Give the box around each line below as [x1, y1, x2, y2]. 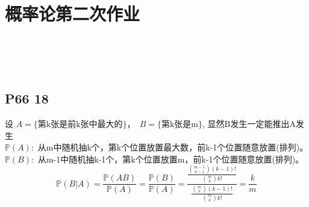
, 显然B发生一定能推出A [202, 117, 296, 130]
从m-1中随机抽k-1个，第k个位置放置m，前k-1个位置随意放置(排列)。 [37, 152, 304, 165]
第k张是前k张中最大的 [37, 120, 123, 129]
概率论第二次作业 [5, 1, 140, 26]
